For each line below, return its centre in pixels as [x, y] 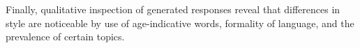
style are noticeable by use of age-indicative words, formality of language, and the [180, 23]
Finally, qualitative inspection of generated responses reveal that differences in [173, 9]
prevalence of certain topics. [65, 37]
